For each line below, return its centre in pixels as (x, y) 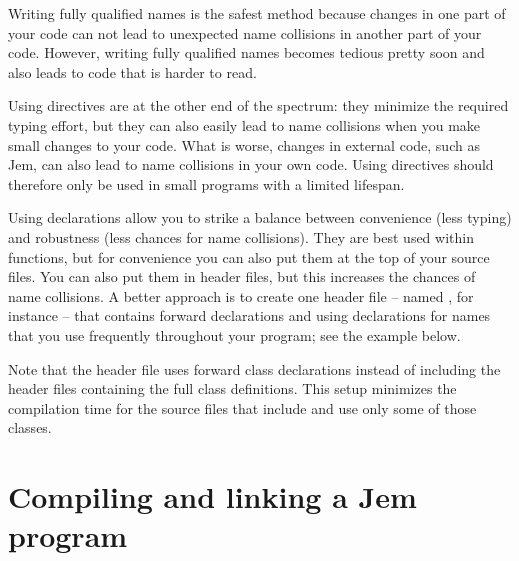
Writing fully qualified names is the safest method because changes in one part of (257, 13)
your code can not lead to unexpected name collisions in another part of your (245, 32)
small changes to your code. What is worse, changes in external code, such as (244, 144)
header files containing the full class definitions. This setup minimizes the (232, 388)
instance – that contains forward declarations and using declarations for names (249, 315)
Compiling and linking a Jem (212, 496)
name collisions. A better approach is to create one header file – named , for (241, 295)
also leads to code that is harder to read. (132, 71)
